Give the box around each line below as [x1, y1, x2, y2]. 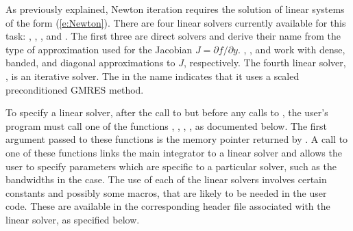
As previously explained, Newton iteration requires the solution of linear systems [5, 2, 345, 16]
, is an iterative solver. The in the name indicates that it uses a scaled [5, 68, 300, 83]
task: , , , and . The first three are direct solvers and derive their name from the [5, 29, 341, 43]
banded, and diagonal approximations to [5, 55, 175, 70]
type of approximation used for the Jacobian [5, 42, 193, 56]
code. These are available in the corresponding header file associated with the [5, 199, 330, 213]
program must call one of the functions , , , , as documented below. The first [5, 118, 328, 133]
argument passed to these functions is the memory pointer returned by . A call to [5, 132, 348, 146]
